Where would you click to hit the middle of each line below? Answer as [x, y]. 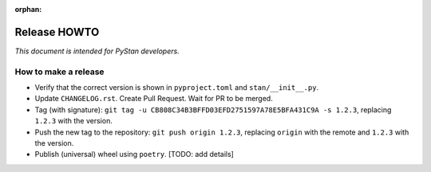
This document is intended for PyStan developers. [97, 51]
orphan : [28, 9]
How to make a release [59, 72]
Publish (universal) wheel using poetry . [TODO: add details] [134, 154]
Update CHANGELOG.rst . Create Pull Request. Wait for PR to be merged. [154, 99]
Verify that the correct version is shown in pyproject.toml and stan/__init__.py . [177, 88]
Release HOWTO [57, 32]
